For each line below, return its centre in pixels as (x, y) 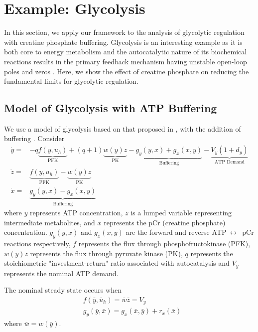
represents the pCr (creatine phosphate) (165, 222)
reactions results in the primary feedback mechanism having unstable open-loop (126, 61)
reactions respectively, (37, 244)
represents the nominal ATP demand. (61, 273)
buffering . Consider (34, 138)
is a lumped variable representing (181, 213)
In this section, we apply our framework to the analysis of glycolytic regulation (124, 32)
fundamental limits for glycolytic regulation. (71, 81)
